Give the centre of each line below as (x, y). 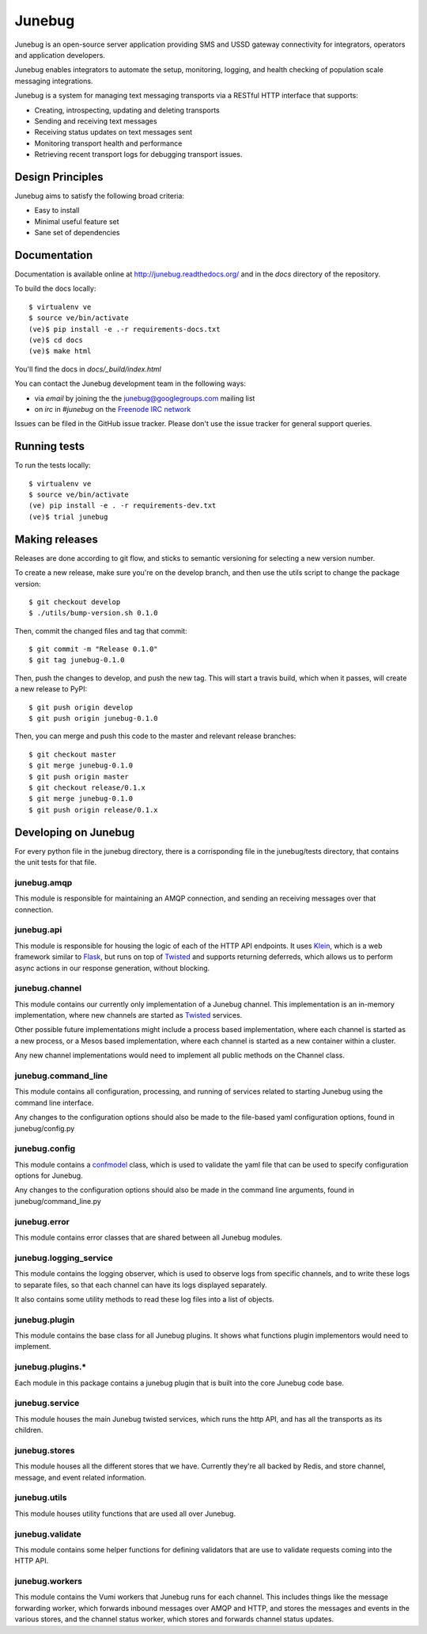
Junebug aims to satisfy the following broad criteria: (100, 196)
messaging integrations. (54, 81)
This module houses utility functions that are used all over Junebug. (125, 1514)
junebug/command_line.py (58, 1201)
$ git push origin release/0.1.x (93, 809)
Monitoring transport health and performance (108, 143)
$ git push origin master (79, 777)
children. (29, 1430)
